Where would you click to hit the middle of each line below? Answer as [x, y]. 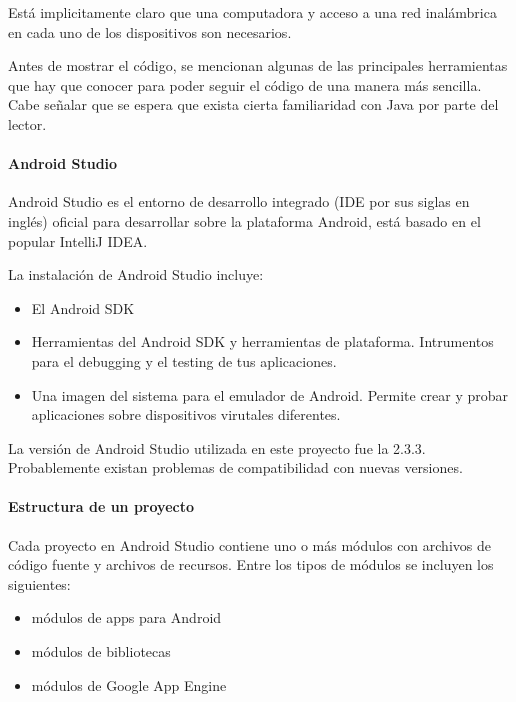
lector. [27, 123]
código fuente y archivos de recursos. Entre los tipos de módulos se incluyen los [251, 564]
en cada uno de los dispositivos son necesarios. [150, 31]
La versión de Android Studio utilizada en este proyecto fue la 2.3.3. [217, 447]
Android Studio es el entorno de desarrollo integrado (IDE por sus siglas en [239, 201]
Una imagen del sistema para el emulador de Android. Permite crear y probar [270, 394]
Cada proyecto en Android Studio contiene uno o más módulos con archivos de [249, 544]
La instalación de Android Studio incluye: [136, 274]
